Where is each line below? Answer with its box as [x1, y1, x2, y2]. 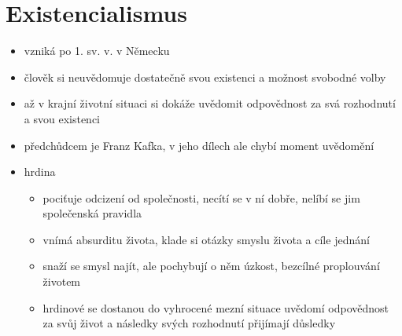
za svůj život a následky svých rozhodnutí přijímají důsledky [42, 315, 336, 331]
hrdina [24, 163, 56, 180]
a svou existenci [24, 110, 100, 126]
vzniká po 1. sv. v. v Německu [24, 42, 170, 59]
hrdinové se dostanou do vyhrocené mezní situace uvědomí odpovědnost [42, 299, 389, 316]
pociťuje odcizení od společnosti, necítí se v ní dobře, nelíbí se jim [42, 189, 360, 206]
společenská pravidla [42, 205, 142, 221]
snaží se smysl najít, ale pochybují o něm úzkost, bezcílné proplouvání [42, 257, 380, 274]
